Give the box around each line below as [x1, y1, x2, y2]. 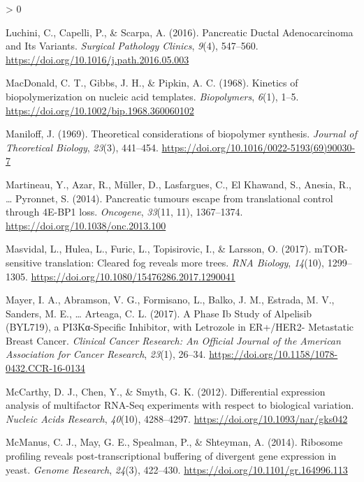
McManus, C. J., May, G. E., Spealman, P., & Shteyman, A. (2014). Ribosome [6, 435, 343, 449]
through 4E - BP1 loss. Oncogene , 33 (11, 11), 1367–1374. [6, 204, 243, 219]
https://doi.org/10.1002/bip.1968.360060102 [6, 103, 194, 117]
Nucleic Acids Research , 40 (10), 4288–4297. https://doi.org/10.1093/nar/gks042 [6, 411, 348, 425]
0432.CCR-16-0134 [6, 361, 85, 375]
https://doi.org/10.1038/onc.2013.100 [6, 218, 166, 232]
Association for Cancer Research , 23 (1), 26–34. [6, 347, 206, 361]
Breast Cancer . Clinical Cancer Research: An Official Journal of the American [6, 333, 341, 347]
